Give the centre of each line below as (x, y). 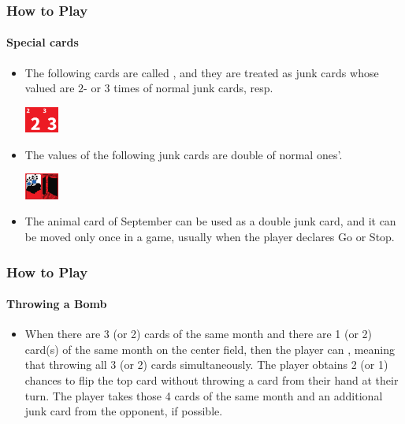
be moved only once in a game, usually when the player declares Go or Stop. (210, 237)
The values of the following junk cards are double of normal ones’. (184, 154)
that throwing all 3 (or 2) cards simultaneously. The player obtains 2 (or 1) (206, 364)
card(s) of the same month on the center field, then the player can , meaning (210, 349)
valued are (50, 88)
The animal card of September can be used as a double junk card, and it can (210, 221)
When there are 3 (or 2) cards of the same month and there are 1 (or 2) (199, 334)
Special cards (43, 42)
